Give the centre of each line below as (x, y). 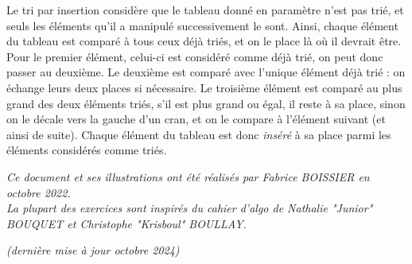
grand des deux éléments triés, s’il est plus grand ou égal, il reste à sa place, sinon (206, 103)
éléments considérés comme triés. (87, 150)
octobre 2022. (39, 192)
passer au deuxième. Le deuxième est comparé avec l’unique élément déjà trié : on (206, 72)
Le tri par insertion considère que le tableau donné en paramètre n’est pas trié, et (205, 10)
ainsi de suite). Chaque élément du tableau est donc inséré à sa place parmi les (199, 134)
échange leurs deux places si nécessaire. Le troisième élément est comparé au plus (204, 87)
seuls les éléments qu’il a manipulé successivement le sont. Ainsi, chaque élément (202, 25)
